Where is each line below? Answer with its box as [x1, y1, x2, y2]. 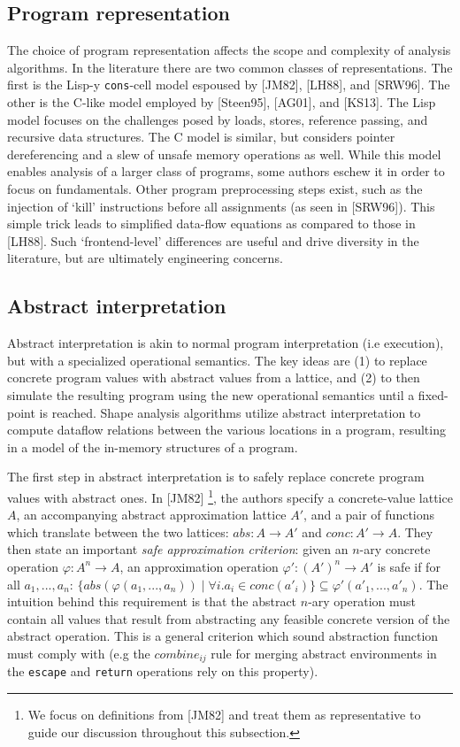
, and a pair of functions [303, 505, 435, 524]
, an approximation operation [119, 557, 279, 575]
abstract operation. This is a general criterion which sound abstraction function [7, 627, 439, 645]
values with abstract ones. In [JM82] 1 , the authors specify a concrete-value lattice [7, 485, 453, 506]
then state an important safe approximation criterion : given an [7, 540, 349, 558]
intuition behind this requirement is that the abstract [7, 592, 297, 611]
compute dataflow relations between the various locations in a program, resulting [7, 420, 446, 439]
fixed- [418, 385, 448, 404]
